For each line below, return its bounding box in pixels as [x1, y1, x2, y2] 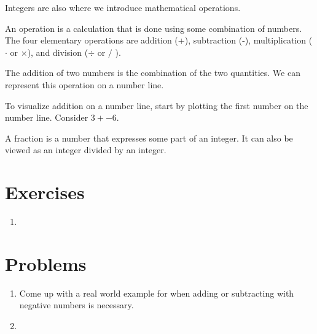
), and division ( [27, 45, 88, 58]
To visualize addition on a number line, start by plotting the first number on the [5, 99, 308, 112]
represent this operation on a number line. [5, 78, 164, 91]
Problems [5, 251, 87, 276]
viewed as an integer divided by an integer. [5, 143, 166, 156]
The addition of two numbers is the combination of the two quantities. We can [5, 66, 300, 79]
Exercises [5, 180, 85, 205]
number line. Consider [5, 111, 88, 124]
